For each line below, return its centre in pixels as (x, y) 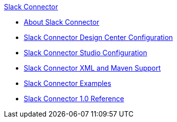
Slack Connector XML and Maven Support (92, 68)
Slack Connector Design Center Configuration (98, 37)
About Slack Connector (62, 22)
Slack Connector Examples (67, 83)
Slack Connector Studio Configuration (86, 53)
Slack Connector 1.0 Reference (74, 99)
